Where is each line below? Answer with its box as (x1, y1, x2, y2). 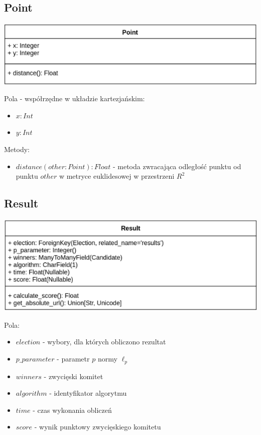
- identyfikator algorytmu (49, 388, 127, 398)
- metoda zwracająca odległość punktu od (112, 161, 241, 171)
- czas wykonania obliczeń (33, 404, 112, 415)
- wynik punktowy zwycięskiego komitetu (34, 421, 161, 432)
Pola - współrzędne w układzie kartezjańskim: (4, 93, 145, 104)
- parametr (57, 353, 90, 364)
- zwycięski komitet (44, 371, 103, 381)
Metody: (4, 143, 30, 154)
